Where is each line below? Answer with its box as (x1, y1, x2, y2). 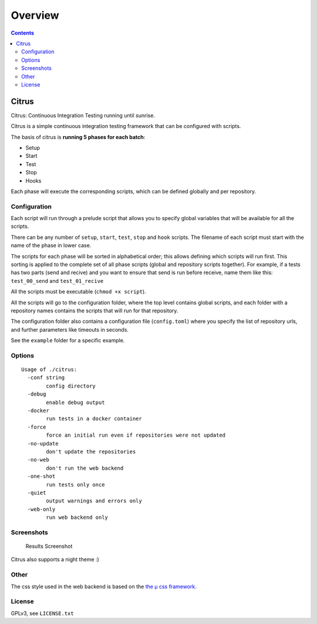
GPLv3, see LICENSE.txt (11, 609, 74, 616)
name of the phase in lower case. (11, 242, 92, 249)
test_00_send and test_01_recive (11, 277, 104, 284)
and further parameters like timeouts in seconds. (11, 326, 129, 333)
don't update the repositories (46, 448, 136, 455)
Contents (11, 29, 35, 36)
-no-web (27, 457, 49, 463)
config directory (46, 382, 96, 389)
